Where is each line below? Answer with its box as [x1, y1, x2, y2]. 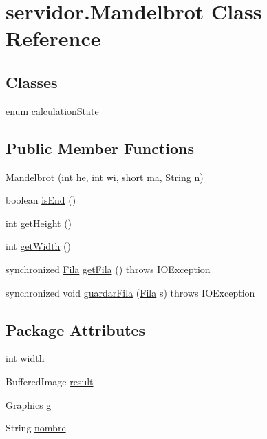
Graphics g [6, 397, 52, 411]
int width [6, 351, 45, 365]
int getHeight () [6, 215, 72, 230]
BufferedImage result [6, 374, 94, 388]
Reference [6, 24, 101, 52]
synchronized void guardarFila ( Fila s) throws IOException [6, 285, 255, 299]
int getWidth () [6, 239, 71, 253]
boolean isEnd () [6, 193, 76, 207]
